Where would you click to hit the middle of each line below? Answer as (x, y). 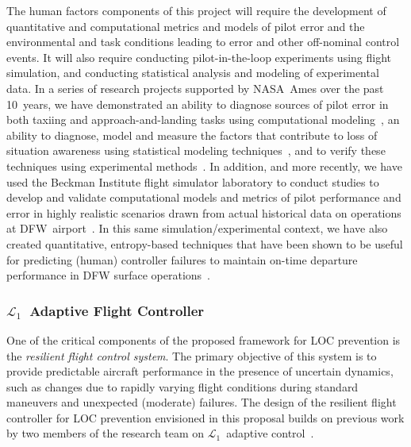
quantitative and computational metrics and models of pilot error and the (186, 26)
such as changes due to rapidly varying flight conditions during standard (182, 386)
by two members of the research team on (106, 433)
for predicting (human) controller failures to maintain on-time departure (182, 259)
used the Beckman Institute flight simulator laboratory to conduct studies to (193, 181)
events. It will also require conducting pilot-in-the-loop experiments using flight (199, 57)
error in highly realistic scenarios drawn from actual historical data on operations (204, 212)
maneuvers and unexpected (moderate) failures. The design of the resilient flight (202, 402)
